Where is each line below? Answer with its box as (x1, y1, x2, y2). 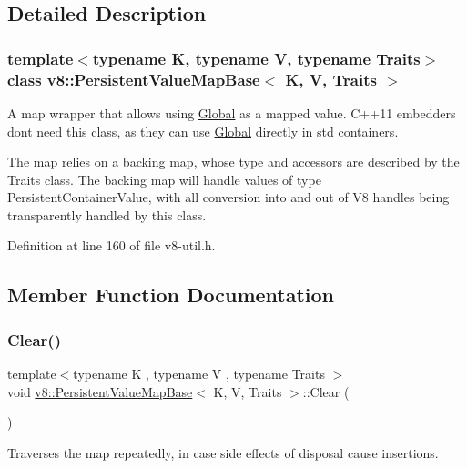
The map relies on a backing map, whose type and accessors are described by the (7, 152, 460, 171)
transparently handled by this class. (7, 205, 207, 224)
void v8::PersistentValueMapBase (7, 382, 193, 401)
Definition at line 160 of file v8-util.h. (7, 236, 216, 255)
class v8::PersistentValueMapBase (7, 67, 260, 90)
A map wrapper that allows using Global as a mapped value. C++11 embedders (7, 103, 456, 122)
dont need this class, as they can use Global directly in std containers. (7, 121, 399, 140)
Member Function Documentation (7, 280, 335, 309)
